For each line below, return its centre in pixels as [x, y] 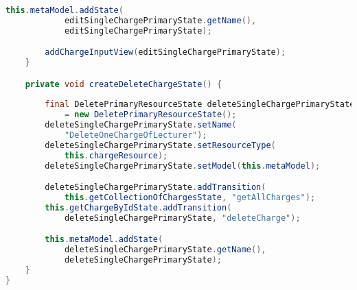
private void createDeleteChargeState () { [124, 84]
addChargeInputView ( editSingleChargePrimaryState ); [165, 52]
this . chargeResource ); [116, 155]
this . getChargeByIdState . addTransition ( [138, 207]
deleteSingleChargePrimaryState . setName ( [141, 125]
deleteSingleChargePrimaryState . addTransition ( [156, 188]
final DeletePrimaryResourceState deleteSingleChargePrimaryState [200, 105]
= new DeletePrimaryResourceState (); [150, 115]
